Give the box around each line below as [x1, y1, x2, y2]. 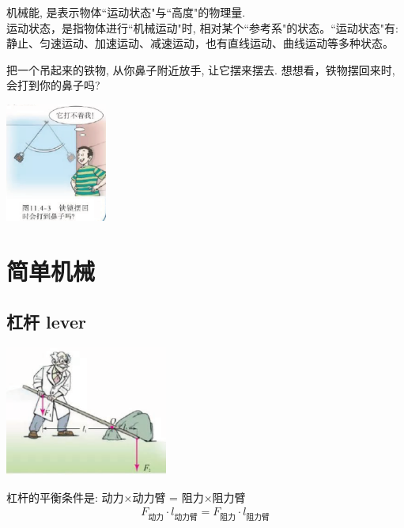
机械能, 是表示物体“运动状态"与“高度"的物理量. [6, 4, 246, 20]
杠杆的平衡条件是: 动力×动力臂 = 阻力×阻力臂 [6, 488, 246, 505]
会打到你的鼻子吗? [6, 77, 100, 93]
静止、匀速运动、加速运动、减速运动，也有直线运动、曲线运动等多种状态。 [6, 35, 394, 51]
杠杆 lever [6, 309, 86, 333]
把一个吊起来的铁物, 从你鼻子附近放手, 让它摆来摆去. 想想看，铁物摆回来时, [6, 61, 395, 78]
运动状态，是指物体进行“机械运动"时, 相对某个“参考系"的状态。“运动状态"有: [6, 19, 398, 36]
